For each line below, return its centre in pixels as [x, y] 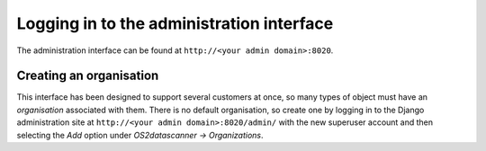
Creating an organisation [88, 76]
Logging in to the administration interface [175, 23]
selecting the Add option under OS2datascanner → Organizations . [140, 135]
